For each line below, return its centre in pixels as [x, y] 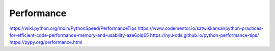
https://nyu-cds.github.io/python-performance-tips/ [204, 35]
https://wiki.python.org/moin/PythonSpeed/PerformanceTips [73, 28]
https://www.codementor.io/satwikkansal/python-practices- [201, 28]
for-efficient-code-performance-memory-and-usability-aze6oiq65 [79, 35]
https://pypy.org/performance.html [46, 42]
